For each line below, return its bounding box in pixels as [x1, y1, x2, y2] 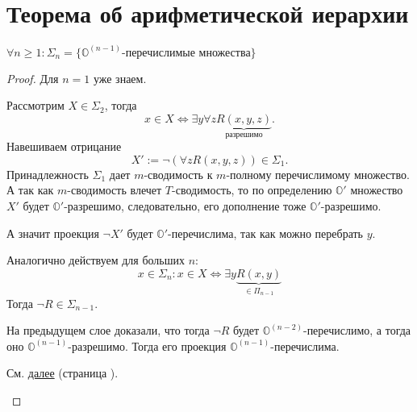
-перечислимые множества [121, 47, 251, 59]
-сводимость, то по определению [172, 181, 332, 198]
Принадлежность [6, 165, 89, 182]
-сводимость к [144, 165, 213, 182]
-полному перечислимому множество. [226, 165, 410, 182]
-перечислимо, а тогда [302, 322, 411, 339]
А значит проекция [6, 224, 99, 241]
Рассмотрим [6, 97, 65, 114]
